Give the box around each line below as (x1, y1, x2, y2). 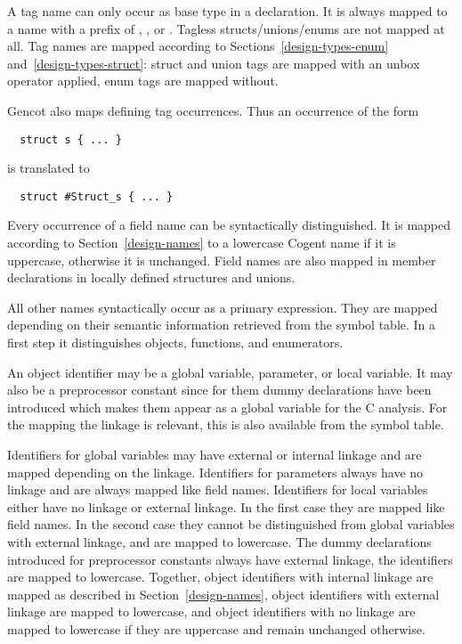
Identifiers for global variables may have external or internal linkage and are (7, 445, 422, 463)
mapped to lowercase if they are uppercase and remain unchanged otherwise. (7, 619, 426, 638)
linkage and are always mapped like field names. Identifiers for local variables (7, 480, 428, 499)
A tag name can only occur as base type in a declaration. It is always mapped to (7, 2, 448, 20)
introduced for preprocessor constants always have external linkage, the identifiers (7, 550, 453, 568)
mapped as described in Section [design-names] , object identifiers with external (7, 584, 440, 603)
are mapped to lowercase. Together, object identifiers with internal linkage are (7, 567, 434, 586)
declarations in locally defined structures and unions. (7, 268, 296, 287)
